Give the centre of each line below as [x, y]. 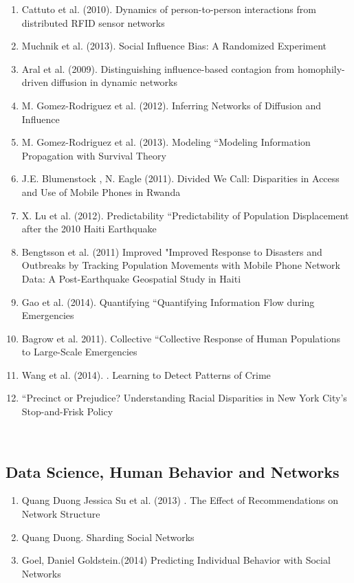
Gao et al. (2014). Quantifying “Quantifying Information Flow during [168, 301]
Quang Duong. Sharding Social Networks [108, 537]
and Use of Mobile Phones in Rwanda [101, 191]
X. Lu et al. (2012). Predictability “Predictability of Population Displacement [185, 215]
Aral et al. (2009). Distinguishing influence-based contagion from [158, 68]
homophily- [321, 68]
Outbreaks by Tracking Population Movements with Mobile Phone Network [181, 265]
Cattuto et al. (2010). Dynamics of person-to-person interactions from [169, 9]
